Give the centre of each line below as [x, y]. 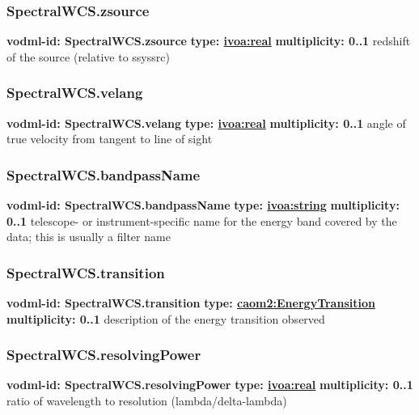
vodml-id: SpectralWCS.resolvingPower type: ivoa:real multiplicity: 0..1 [210, 385]
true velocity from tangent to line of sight [110, 139]
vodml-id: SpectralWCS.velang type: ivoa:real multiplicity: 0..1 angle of [206, 123]
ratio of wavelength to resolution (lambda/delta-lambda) [147, 401]
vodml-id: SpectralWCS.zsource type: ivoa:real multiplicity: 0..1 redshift [209, 41]
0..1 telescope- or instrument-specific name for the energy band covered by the [202, 220]
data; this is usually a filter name [89, 237]
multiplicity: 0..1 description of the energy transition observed [166, 318]
